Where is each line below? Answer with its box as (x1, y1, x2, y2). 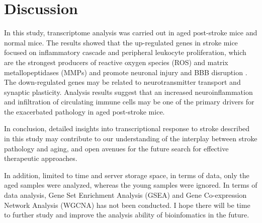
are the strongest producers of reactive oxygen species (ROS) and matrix (4, 57, 228, 67)
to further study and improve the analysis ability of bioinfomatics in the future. (4, 209, 249, 220)
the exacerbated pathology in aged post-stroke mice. (4, 106, 165, 117)
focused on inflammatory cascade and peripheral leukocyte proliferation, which (4, 47, 246, 58)
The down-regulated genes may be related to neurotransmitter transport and (4, 77, 241, 87)
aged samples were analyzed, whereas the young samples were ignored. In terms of (4, 180, 257, 190)
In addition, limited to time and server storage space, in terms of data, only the (4, 170, 249, 180)
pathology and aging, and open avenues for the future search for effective (4, 143, 229, 153)
